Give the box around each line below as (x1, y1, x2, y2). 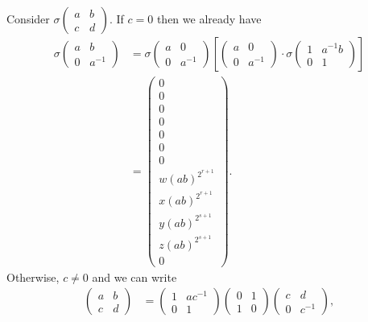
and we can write (92, 268, 177, 285)
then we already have (156, 10, 262, 27)
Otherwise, (6, 268, 60, 285)
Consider (6, 10, 50, 27)
